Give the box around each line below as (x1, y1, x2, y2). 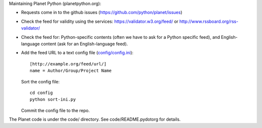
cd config (30, 90, 53, 96)
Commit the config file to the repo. (21, 107, 90, 113)
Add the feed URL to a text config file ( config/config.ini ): (21, 50, 133, 56)
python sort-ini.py (30, 97, 76, 102)
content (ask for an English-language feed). (40, 41, 128, 47)
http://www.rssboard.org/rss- (179, 18, 239, 24)
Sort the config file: (21, 79, 60, 84)
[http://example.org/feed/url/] (30, 61, 107, 66)
